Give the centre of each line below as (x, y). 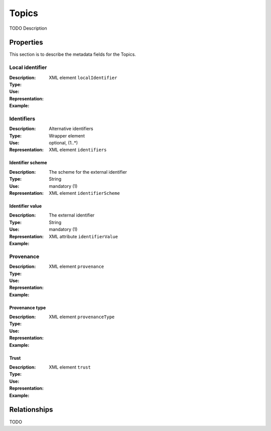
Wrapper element (67, 135)
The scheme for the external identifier (88, 172)
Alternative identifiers (71, 129)
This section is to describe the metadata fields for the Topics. (73, 54)
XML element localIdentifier (83, 78)
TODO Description (28, 28)
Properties (26, 43)
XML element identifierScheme (84, 193)
